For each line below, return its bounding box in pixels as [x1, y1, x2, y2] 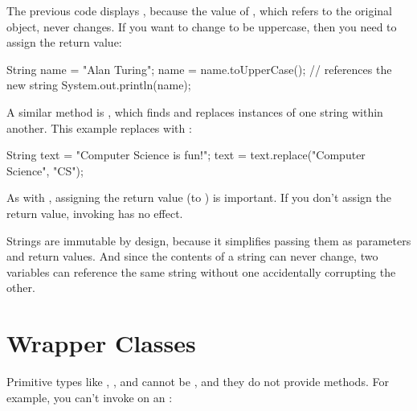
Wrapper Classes [6, 327, 196, 360]
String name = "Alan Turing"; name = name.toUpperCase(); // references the [6, 60, 392, 77]
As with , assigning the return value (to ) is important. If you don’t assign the [6, 189, 391, 206]
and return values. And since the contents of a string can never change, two [6, 248, 378, 265]
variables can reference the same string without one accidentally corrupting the [6, 263, 396, 280]
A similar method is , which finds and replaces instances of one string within [6, 103, 383, 120]
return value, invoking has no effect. [6, 204, 183, 221]
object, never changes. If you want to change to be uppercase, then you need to [6, 18, 397, 35]
